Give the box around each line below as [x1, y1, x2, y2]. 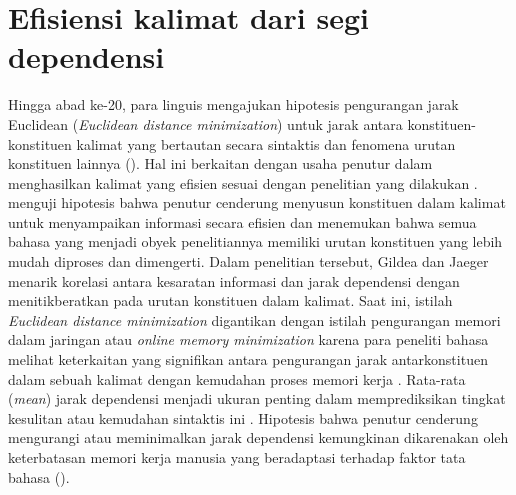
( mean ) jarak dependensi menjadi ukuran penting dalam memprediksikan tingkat [8, 388, 506, 409]
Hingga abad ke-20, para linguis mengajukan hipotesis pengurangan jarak [8, 94, 459, 115]
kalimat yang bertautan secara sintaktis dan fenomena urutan [76, 133, 456, 154]
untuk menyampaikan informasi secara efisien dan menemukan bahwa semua [8, 211, 477, 232]
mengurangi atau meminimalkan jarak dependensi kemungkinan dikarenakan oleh [8, 427, 509, 448]
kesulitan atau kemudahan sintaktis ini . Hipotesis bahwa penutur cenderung [8, 407, 478, 428]
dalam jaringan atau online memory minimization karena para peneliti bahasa [8, 329, 489, 350]
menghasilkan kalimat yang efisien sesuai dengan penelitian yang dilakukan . [8, 172, 478, 193]
